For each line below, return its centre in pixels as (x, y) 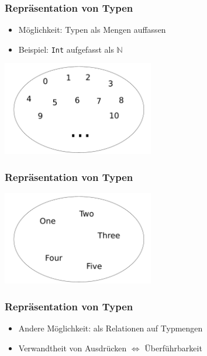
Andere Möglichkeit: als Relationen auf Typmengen (111, 328)
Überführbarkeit (173, 348)
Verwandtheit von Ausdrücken (73, 348)
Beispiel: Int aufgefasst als (66, 49)
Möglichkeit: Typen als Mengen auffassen (92, 30)
